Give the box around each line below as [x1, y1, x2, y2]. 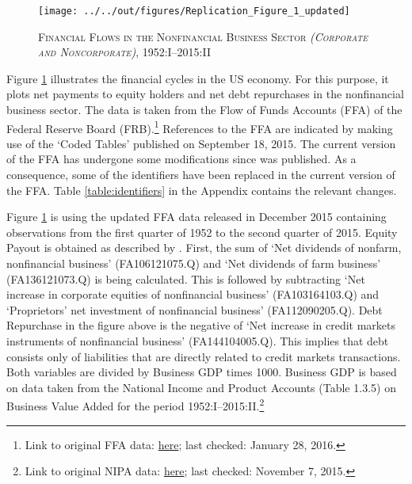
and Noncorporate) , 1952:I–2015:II [38, 44, 212, 60]
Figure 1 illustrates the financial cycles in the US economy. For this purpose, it [6, 70, 389, 86]
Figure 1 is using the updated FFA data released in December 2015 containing [6, 208, 387, 225]
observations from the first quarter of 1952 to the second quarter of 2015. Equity [6, 223, 398, 240]
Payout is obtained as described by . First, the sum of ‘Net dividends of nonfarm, [6, 239, 402, 256]
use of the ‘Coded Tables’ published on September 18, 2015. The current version [6, 135, 396, 151]
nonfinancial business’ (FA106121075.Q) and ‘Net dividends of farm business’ [6, 255, 381, 272]
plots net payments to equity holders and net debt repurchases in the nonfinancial [6, 86, 404, 102]
